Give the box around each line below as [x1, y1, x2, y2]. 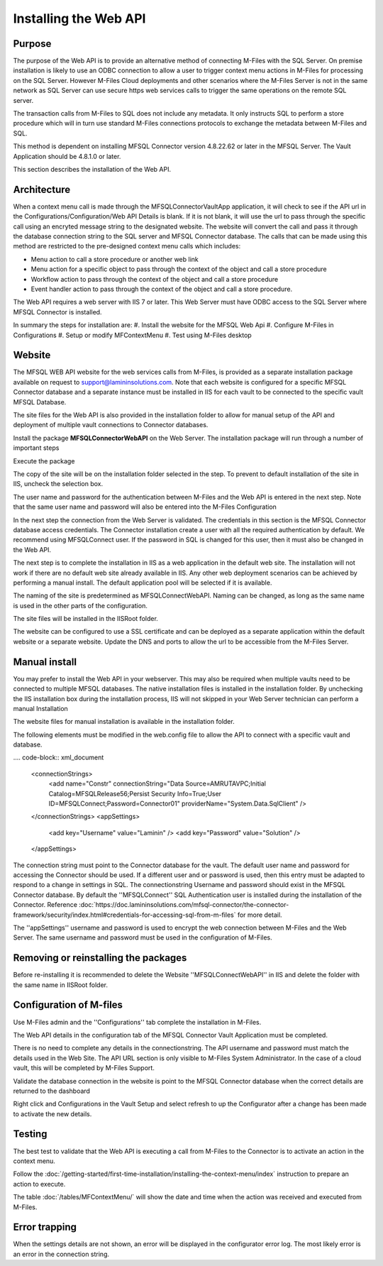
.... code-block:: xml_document [13, 753, 104, 762]
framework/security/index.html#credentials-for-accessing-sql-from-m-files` [13, 910, 236, 919]
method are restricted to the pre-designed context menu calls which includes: [13, 242, 241, 251]
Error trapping [13, 1221, 77, 1233]
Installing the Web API [13, 11, 146, 26]
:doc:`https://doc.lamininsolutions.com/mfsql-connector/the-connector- [78, 901, 289, 909]
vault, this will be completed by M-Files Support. [13, 1064, 155, 1072]
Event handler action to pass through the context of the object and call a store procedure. [30, 285, 293, 293]
